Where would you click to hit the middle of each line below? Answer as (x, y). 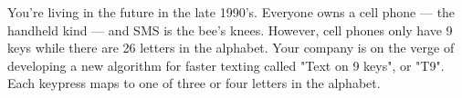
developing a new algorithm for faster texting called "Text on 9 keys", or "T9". (226, 65)
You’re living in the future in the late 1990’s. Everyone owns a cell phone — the (231, 12)
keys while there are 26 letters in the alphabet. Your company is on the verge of (231, 48)
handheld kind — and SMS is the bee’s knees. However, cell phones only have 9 (230, 29)
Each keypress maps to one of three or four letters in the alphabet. (194, 83)
